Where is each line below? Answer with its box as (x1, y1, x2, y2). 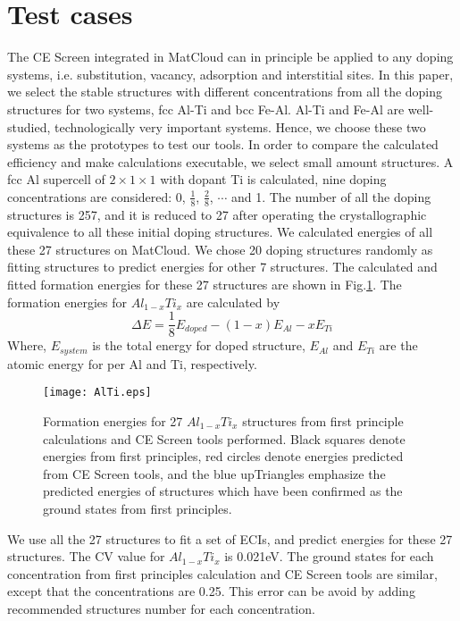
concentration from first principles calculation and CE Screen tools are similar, (7, 564, 438, 583)
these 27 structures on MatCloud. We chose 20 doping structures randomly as (7, 239, 433, 258)
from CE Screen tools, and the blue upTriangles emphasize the (43, 464, 386, 483)
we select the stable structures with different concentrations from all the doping (7, 82, 443, 101)
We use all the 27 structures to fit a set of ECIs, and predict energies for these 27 (7, 529, 453, 548)
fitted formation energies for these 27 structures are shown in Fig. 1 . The (7, 275, 402, 294)
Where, (7, 336, 46, 355)
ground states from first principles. (43, 499, 232, 517)
